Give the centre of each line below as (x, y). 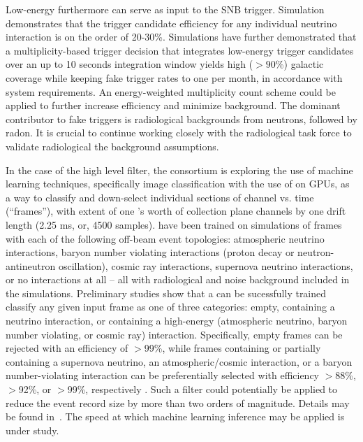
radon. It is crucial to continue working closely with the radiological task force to (179, 133)
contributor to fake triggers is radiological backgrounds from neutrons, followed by (181, 119)
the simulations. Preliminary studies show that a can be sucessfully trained (166, 293)
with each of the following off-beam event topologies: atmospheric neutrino (165, 238)
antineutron (31, 265)
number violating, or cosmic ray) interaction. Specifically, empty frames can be (174, 334)
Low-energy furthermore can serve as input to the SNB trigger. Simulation (165, 9)
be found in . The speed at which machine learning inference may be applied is (175, 416)
